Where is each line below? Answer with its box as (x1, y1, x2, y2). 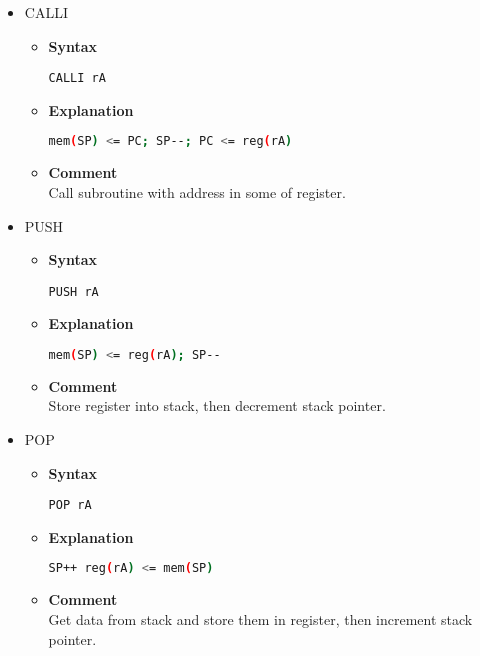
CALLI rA (48, 71, 106, 86)
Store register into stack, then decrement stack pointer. (48, 395, 386, 416)
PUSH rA (48, 284, 99, 299)
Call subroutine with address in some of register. (48, 181, 346, 202)
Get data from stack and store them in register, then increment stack (48, 608, 473, 629)
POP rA (48, 498, 92, 513)
